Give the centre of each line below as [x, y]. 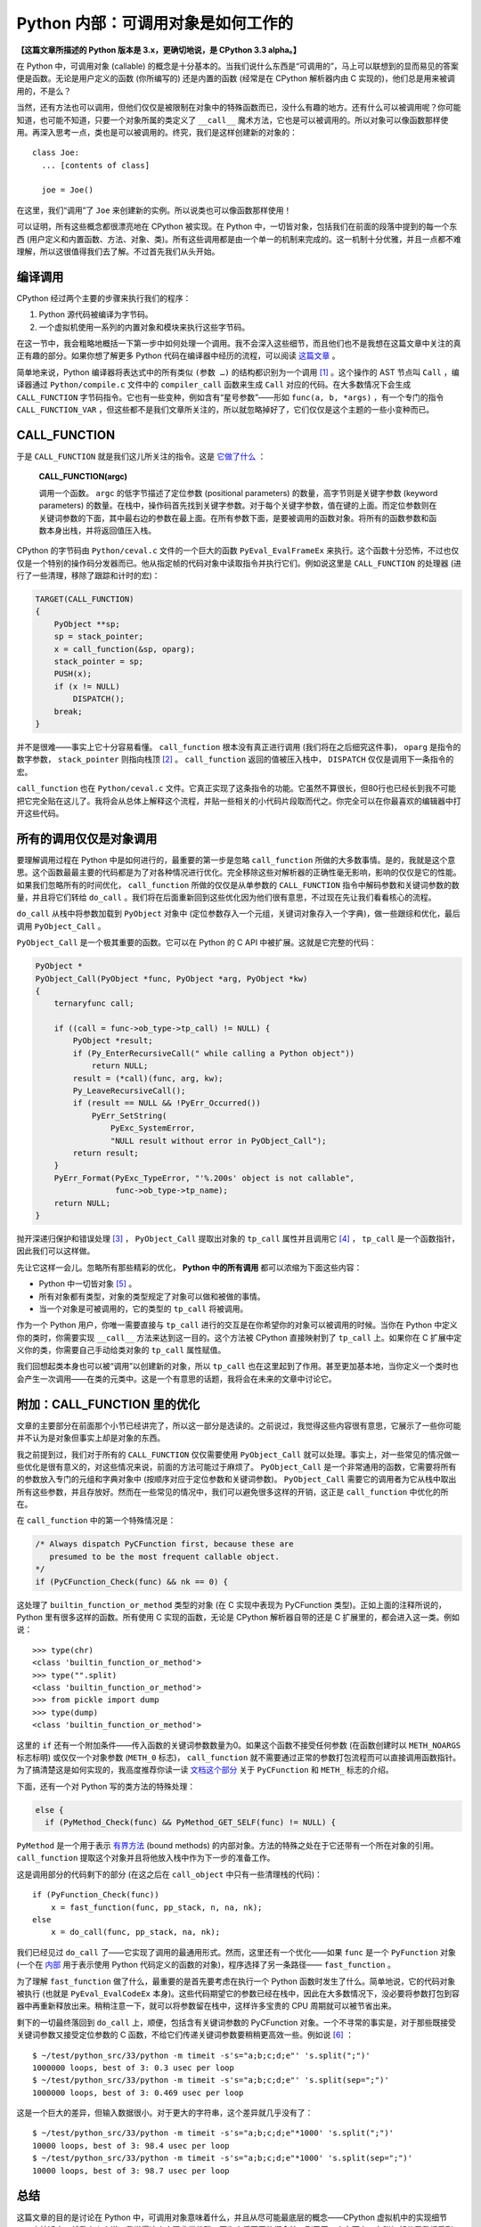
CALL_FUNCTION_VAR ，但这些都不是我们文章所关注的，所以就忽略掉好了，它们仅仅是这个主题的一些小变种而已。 [225, 410]
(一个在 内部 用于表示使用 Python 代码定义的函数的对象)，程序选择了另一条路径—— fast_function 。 [206, 1965]
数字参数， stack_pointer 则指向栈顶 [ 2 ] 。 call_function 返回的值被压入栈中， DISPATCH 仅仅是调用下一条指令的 [235, 759]
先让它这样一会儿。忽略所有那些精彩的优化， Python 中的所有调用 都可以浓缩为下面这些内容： [189, 1267]
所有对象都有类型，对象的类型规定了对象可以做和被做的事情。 [152, 1296]
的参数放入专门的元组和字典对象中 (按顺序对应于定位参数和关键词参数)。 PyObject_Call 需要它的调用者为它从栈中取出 [236, 1480]
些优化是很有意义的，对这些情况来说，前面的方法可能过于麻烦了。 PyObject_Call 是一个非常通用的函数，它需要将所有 [236, 1466]
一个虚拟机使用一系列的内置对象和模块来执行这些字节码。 [144, 327]
